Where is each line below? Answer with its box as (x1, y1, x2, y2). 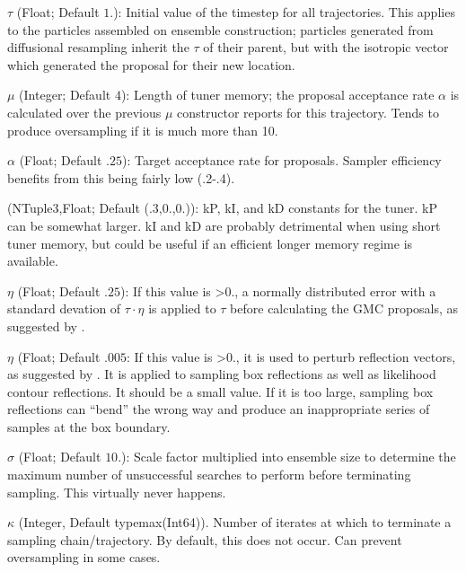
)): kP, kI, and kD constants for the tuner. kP (185, 198, 437, 217)
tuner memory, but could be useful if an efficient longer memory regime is (7, 233, 413, 252)
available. (7, 251, 58, 270)
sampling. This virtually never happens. (7, 482, 226, 501)
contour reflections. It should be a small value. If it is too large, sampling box (7, 382, 434, 400)
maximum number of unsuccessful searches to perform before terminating (7, 465, 411, 484)
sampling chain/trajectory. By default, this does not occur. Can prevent (7, 530, 402, 549)
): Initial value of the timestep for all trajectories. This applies (113, 3, 455, 21)
